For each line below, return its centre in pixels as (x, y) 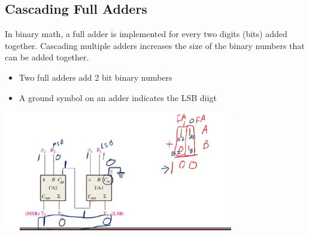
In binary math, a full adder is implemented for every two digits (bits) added (146, 34)
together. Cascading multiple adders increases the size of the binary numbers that (155, 45)
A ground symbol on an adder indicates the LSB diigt (118, 97)
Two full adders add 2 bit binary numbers (96, 77)
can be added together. (47, 57)
